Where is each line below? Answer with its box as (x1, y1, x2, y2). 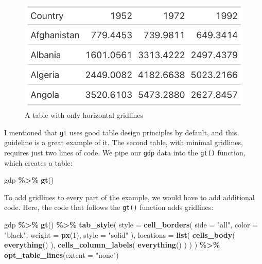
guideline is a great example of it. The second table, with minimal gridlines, (4, 137, 243, 148)
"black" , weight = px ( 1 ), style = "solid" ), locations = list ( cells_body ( (4, 229, 235, 240)
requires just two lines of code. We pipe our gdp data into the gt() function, (4, 147, 246, 157)
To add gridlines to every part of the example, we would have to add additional (4, 191, 255, 202)
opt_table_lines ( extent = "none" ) (4, 249, 119, 260)
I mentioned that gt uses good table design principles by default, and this (4, 127, 237, 137)
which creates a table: (4, 157, 73, 168)
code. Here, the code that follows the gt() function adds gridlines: (4, 202, 214, 213)
